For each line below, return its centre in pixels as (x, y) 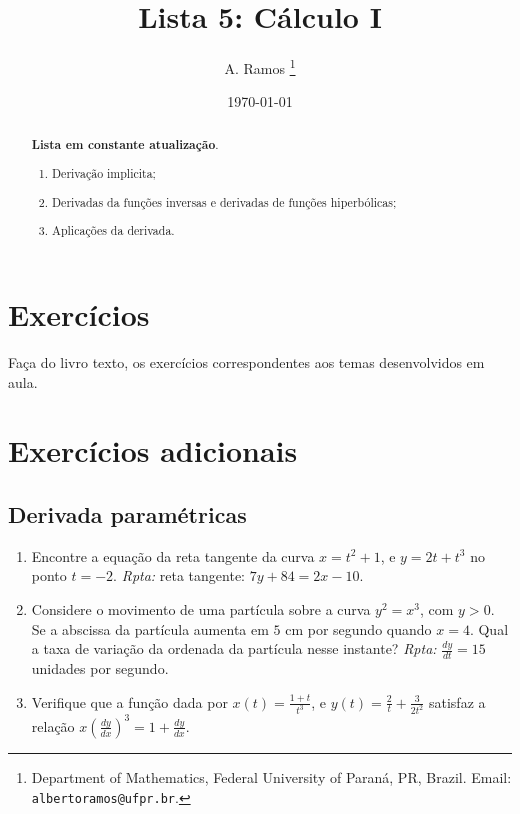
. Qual (489, 628)
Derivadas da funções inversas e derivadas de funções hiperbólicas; (224, 201)
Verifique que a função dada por (129, 701)
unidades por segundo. (100, 667)
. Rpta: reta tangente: (179, 575)
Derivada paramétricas (127, 513)
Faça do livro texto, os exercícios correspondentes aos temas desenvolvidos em (246, 362)
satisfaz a (457, 701)
